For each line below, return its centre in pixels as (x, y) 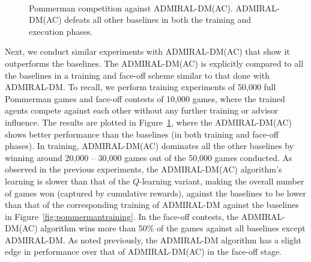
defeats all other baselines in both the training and (158, 20)
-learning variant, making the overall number (222, 181)
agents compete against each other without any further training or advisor (142, 110)
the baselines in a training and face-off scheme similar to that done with (137, 75)
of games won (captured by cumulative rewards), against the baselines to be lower (155, 193)
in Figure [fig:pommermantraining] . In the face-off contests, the (122, 216)
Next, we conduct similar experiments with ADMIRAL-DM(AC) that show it (147, 51)
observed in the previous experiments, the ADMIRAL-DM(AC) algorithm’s (143, 169)
